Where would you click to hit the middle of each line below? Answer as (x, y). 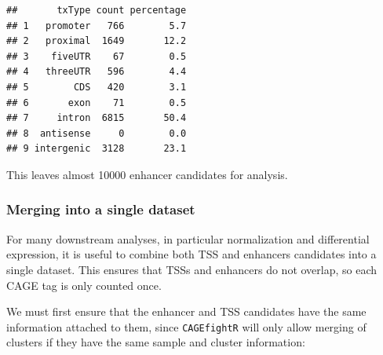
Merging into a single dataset (101, 209)
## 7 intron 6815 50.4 (97, 118)
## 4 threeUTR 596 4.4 (97, 72)
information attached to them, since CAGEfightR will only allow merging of (186, 326)
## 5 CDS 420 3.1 (97, 87)
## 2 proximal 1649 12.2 (97, 41)
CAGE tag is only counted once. (84, 285)
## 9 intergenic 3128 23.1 (97, 149)
